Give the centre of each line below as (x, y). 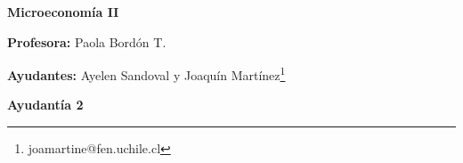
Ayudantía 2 (45, 105)
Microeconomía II (63, 12)
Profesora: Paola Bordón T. (87, 41)
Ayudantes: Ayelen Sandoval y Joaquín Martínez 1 (146, 73)
